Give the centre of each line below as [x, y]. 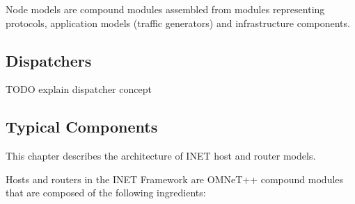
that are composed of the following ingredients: [106, 193]
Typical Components [82, 127]
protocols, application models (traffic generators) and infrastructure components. [178, 23]
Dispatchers [49, 60]
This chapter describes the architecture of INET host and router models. [161, 156]
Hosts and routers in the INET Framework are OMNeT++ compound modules [175, 179]
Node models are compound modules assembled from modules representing [165, 9]
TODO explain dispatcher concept [79, 89]
